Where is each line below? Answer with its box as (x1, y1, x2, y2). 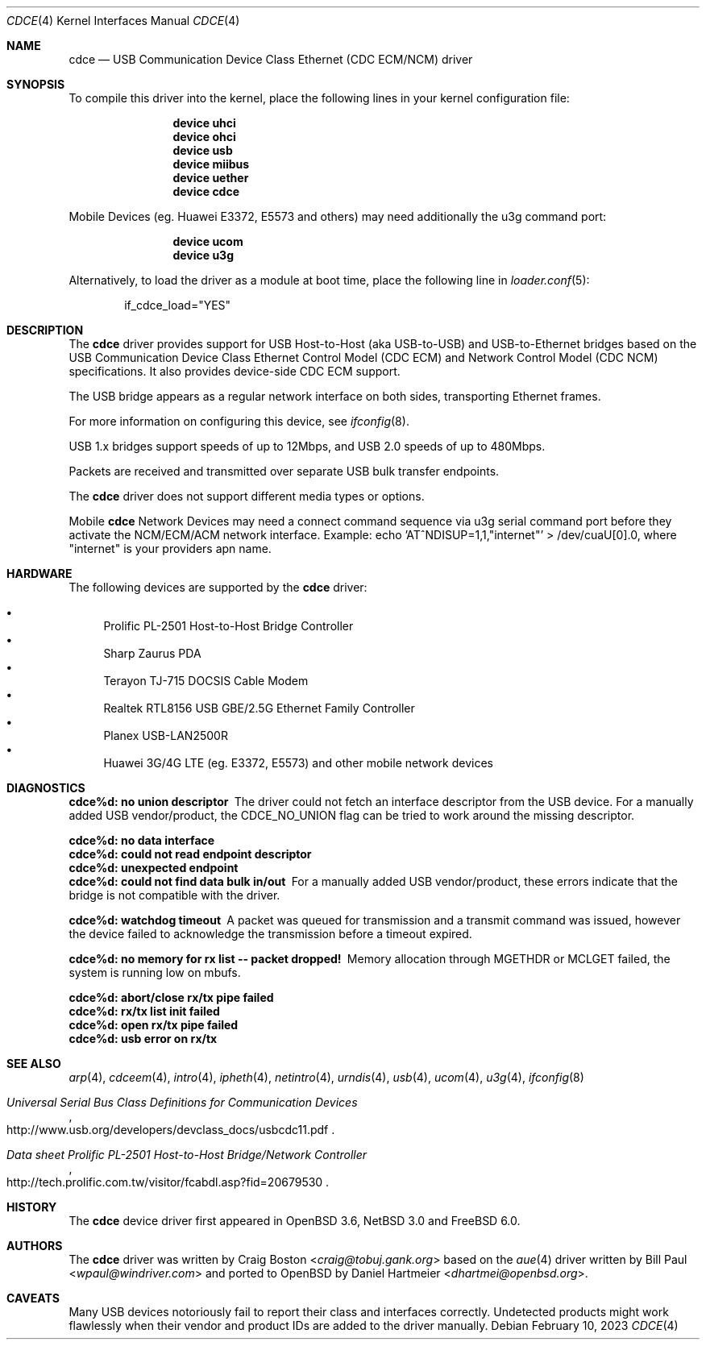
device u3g (172, 248, 234, 262)
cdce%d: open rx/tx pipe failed (69, 1018, 239, 1032)
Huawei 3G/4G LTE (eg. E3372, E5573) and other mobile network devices (103, 756, 493, 770)
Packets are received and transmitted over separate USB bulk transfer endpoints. (69, 464, 500, 478)
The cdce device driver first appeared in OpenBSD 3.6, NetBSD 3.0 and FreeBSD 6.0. (69, 1214, 521, 1228)
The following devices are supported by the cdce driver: (69, 580, 368, 594)
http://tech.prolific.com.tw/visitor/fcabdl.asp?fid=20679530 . (6, 1175, 330, 1189)
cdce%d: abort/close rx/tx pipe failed (69, 991, 274, 1004)
